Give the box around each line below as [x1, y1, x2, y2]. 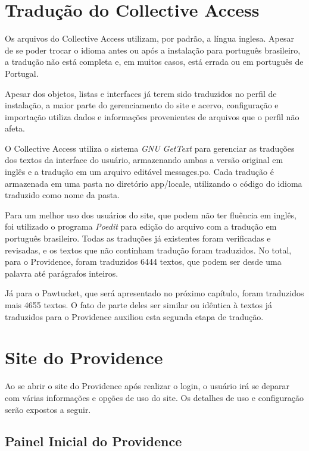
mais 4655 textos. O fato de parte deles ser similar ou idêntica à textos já [5, 299, 272, 311]
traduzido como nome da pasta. [5, 189, 120, 201]
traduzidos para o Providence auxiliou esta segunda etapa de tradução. [5, 310, 264, 322]
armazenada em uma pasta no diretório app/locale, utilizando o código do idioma [5, 177, 302, 189]
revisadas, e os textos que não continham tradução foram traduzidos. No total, [5, 243, 292, 256]
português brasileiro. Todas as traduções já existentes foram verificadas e [5, 232, 271, 245]
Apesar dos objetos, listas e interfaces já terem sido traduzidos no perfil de [5, 87, 277, 99]
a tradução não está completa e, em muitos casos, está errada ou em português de [5, 55, 304, 68]
